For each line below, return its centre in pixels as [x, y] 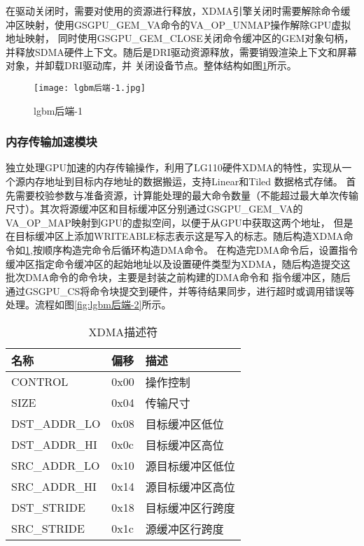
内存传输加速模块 [51, 142]
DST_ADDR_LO [56, 424]
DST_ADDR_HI [54, 445]
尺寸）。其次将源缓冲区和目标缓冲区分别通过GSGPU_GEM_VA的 [154, 209]
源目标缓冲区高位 [190, 487]
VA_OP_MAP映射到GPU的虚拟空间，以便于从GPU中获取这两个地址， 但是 [180, 222]
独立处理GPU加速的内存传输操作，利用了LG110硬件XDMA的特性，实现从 [174, 167]
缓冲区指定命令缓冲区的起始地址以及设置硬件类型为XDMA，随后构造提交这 [178, 263]
